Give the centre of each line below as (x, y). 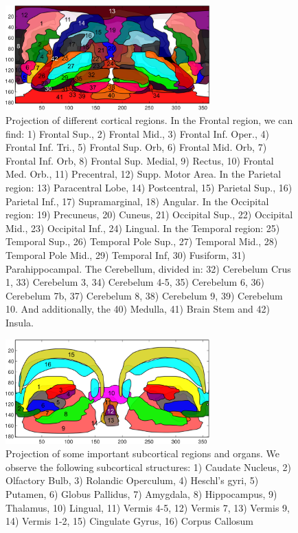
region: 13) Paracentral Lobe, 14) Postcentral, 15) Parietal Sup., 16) (149, 187)
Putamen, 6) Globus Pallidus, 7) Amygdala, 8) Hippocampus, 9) (141, 493)
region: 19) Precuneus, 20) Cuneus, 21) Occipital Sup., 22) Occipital (149, 215)
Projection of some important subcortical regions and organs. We (142, 453)
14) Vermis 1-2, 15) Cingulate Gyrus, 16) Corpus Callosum (130, 521)
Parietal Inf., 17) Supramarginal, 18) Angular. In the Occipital (137, 201)
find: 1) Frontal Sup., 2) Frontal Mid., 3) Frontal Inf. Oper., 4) (137, 133)
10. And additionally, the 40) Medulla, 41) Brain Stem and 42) (138, 309)
